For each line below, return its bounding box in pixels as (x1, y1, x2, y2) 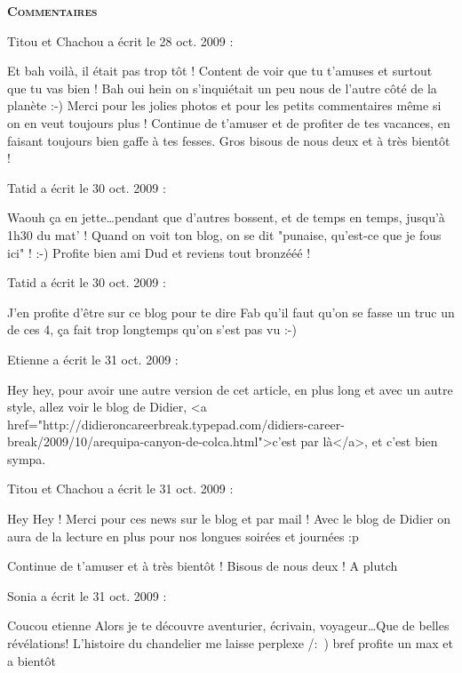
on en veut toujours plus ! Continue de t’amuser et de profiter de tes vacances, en (7, 113, 450, 132)
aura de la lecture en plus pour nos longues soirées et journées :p (7, 526, 359, 545)
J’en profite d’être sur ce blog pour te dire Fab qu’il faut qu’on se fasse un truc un (7, 302, 455, 321)
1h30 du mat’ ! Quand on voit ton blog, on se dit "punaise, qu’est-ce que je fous (7, 225, 442, 244)
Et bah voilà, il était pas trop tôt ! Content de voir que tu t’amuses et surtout (7, 61, 433, 80)
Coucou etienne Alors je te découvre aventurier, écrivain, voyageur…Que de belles (7, 616, 450, 635)
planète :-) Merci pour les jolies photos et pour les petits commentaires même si (7, 96, 442, 115)
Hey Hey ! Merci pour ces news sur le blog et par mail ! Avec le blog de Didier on (7, 509, 451, 528)
